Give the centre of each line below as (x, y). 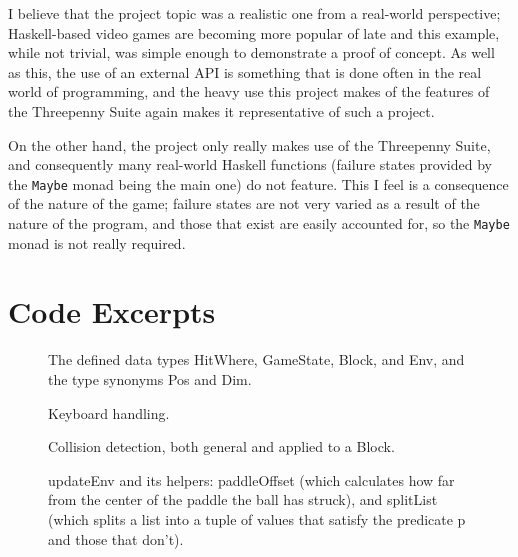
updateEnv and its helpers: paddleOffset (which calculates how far (251, 479)
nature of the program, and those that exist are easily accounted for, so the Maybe (259, 223)
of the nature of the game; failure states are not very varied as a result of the (244, 203)
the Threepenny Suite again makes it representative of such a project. (221, 110)
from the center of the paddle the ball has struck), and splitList (243, 499)
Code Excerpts (112, 311)
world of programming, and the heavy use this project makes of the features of (249, 91)
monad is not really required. (97, 242)
